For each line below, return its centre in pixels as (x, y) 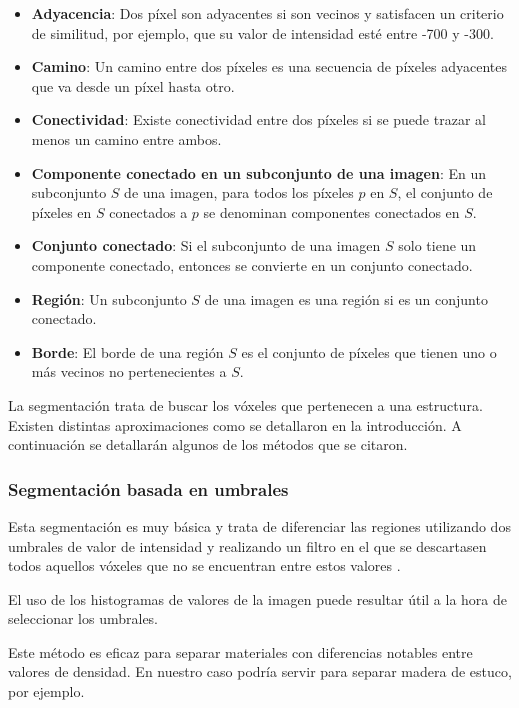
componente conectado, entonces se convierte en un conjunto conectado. (252, 264)
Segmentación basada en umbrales (148, 488)
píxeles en (61, 211)
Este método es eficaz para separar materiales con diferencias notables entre (240, 651)
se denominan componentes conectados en (331, 211)
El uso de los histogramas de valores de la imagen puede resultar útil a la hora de (257, 598)
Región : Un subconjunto (109, 298)
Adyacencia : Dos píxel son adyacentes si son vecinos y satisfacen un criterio (267, 13)
